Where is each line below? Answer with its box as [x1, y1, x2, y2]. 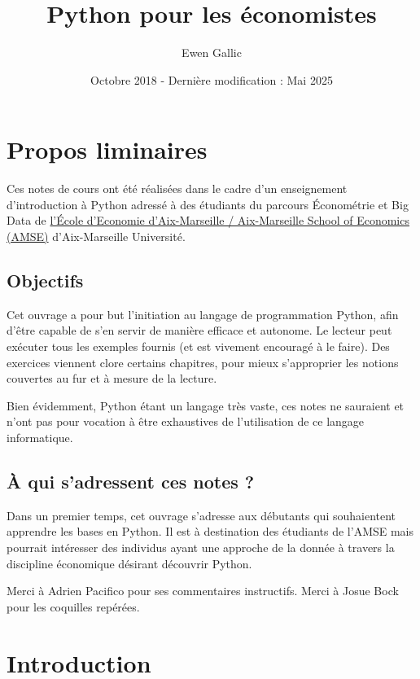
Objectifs [7, 268, 84, 293]
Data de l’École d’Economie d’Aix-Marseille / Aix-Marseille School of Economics [7, 212, 409, 229]
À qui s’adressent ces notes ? [7, 468, 255, 493]
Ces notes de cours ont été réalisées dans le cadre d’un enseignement [7, 180, 348, 197]
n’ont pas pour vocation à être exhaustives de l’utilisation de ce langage [7, 413, 365, 430]
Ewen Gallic [182, 44, 242, 61]
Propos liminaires [7, 133, 208, 166]
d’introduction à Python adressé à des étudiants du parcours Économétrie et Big [7, 195, 409, 212]
